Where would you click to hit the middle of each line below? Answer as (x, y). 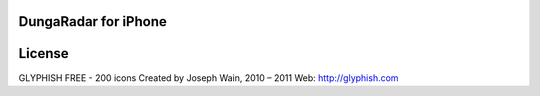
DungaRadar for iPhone (92, 21)
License (43, 53)
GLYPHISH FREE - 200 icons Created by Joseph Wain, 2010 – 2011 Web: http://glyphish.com (208, 77)
